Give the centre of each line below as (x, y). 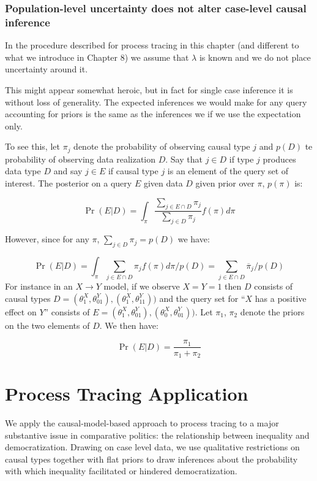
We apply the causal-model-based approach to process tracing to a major (142, 423)
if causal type (133, 171)
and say (68, 171)
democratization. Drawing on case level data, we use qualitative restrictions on (152, 447)
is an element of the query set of (228, 171)
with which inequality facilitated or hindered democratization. (121, 471)
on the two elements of (47, 325)
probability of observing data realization (80, 159)
